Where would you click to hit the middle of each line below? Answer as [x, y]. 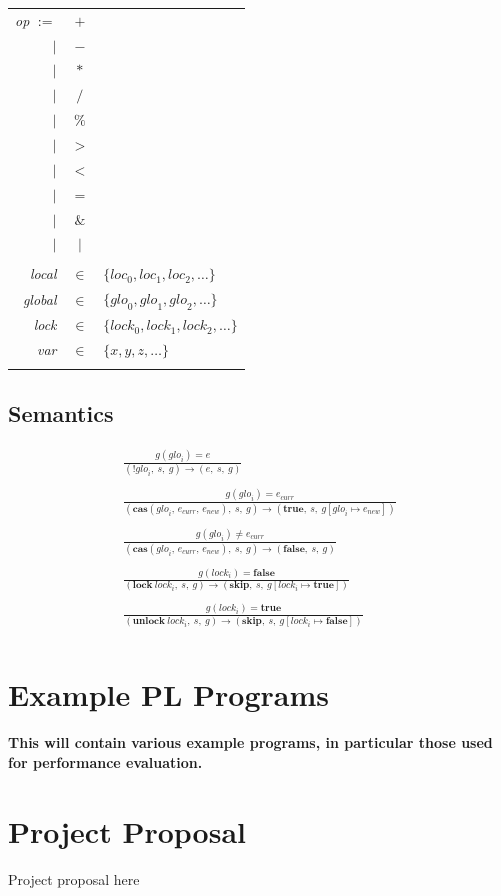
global [39, 298]
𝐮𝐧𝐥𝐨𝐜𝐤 [149, 621]
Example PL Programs [168, 694]
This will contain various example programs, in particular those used [250, 742]
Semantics [61, 412]
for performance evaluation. [105, 761]
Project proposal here [74, 878]
